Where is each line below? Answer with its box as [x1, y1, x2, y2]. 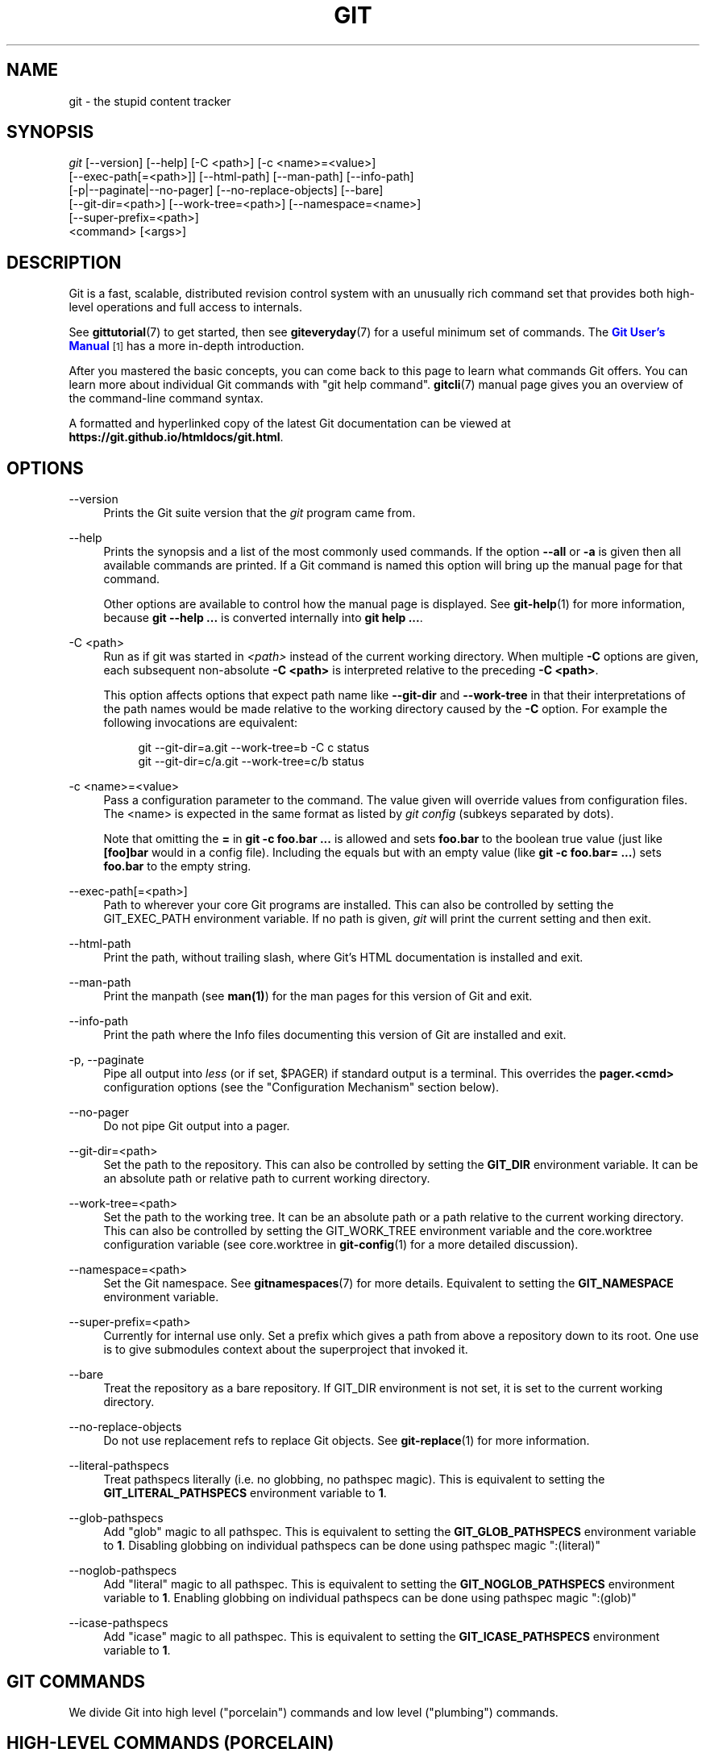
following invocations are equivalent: [103, 716, 298, 730]
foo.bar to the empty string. [103, 859, 251, 874]
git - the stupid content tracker [69, 94, 231, 108]
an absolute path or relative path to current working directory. [103, 1171, 430, 1186]
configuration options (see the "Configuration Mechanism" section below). [103, 1080, 500, 1095]
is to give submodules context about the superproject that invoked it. [103, 1342, 468, 1357]
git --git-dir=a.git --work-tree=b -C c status [138, 741, 370, 755]
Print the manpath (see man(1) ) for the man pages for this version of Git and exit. [103, 989, 533, 1004]
